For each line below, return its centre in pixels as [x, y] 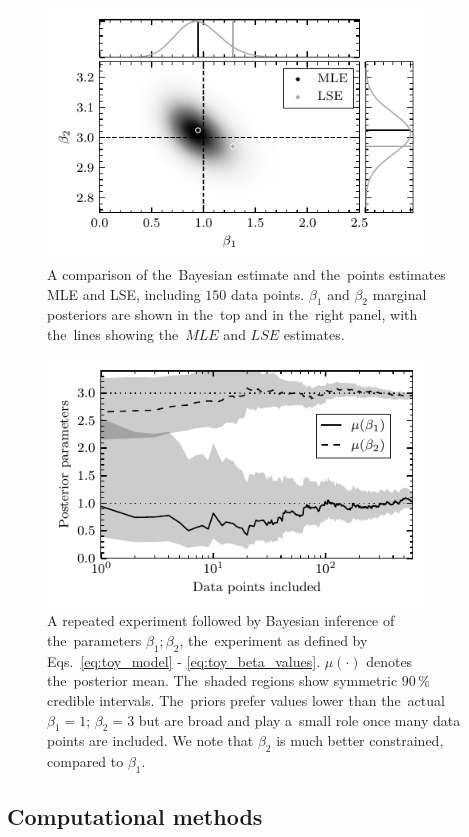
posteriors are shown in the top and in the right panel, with [232, 314]
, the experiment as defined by [273, 640]
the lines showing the [113, 334]
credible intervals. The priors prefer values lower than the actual [246, 700]
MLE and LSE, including [124, 293]
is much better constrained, [360, 740]
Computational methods [135, 816]
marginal [399, 293]
